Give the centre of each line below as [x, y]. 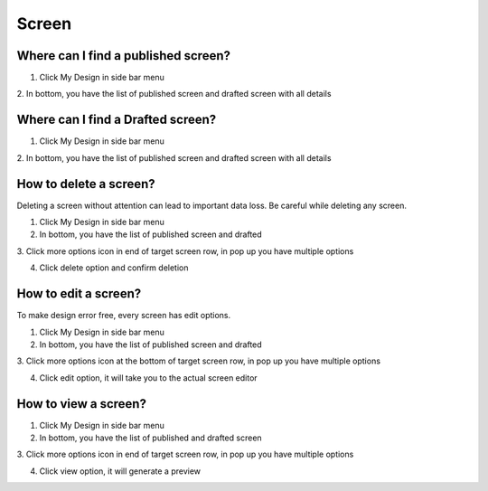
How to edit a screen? [79, 294]
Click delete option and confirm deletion [114, 268]
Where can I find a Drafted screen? [117, 120]
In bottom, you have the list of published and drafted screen [150, 438]
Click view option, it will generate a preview [120, 471]
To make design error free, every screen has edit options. [124, 316]
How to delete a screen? [86, 184]
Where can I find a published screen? [123, 56]
